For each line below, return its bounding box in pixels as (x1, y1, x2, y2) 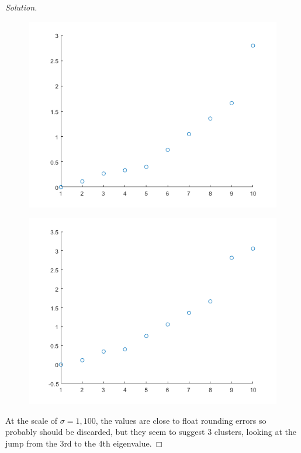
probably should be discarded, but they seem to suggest (5, 426, 205, 438)
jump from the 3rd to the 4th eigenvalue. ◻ (5, 437, 163, 449)
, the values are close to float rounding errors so (95, 414, 267, 426)
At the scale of (5, 414, 58, 426)
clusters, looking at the (214, 426, 297, 438)
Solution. (5, 1, 37, 13)
